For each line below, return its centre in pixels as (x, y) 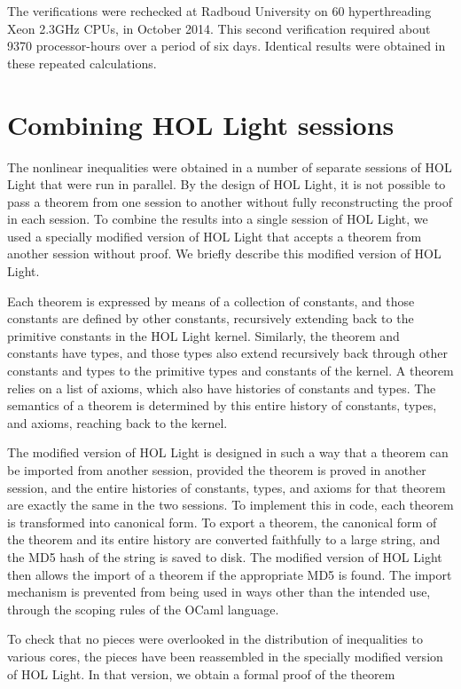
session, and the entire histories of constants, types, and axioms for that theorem (227, 487)
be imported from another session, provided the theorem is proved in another (217, 470)
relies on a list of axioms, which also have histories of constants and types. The (222, 388)
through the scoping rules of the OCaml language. (143, 609)
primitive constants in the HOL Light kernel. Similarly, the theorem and (203, 335)
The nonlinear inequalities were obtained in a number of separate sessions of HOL (230, 166)
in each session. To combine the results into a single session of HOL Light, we (218, 219)
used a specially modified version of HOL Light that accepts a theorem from (215, 236)
